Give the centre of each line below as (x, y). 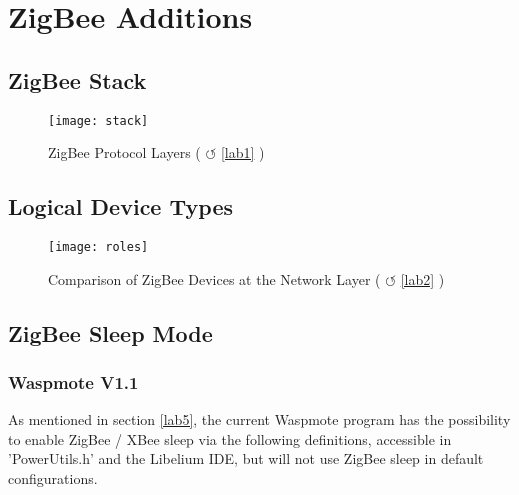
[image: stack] (98, 120)
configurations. (53, 478)
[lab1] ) (242, 152)
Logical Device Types (121, 206)
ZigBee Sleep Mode (110, 332)
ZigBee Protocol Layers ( (124, 152)
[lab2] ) (422, 278)
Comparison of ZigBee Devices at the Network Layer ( (214, 278)
